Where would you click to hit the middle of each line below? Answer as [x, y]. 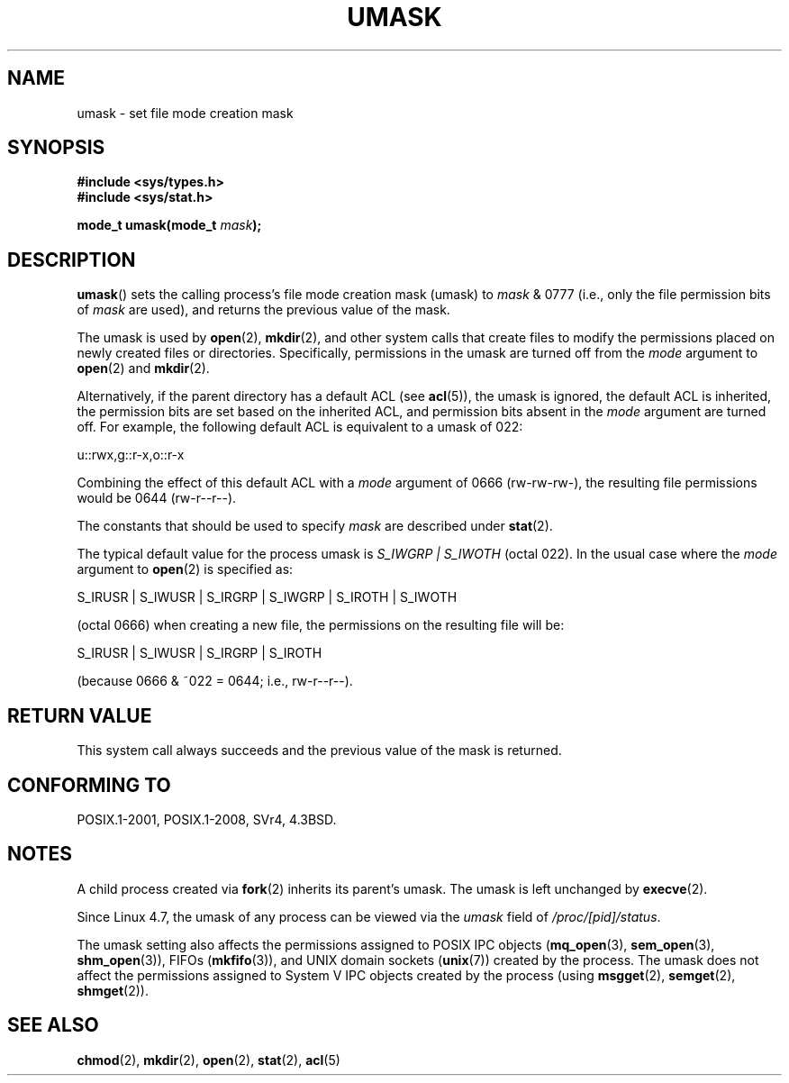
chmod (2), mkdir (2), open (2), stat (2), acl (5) [209, 1060]
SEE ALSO [53, 1025]
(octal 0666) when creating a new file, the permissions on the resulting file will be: [321, 625]
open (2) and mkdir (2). [143, 369]
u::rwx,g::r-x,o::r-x [131, 455]
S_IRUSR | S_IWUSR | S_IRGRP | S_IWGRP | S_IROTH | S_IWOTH [267, 597]
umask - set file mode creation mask [185, 113]
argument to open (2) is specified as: [185, 569]
